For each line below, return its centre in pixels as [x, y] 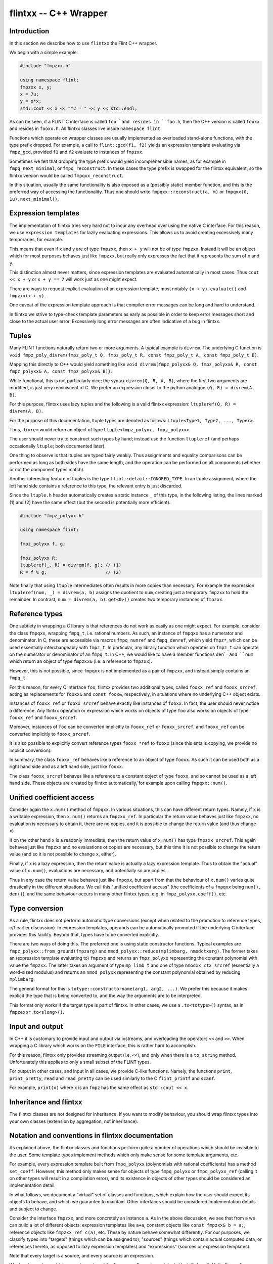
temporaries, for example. [36, 240]
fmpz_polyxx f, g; [43, 544]
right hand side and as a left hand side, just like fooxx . [66, 766]
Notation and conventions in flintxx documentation [91, 1136]
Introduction [29, 31]
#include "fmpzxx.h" [45, 66]
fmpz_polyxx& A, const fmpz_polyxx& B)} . [61, 371]
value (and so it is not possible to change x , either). [63, 854]
